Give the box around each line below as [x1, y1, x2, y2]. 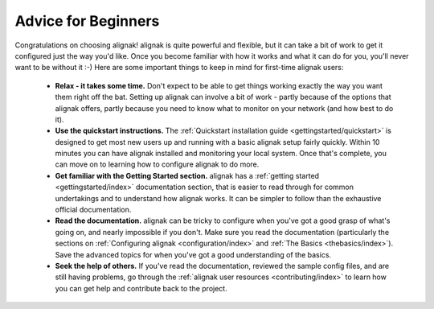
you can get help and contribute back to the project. [55, 283, 228, 293]
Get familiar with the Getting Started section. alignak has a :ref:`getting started [55, 171, 320, 180]
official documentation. [55, 205, 132, 215]
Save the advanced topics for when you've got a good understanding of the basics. [55, 249, 332, 259]
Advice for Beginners [14, 12, 160, 30]
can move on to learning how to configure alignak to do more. [55, 159, 260, 169]
